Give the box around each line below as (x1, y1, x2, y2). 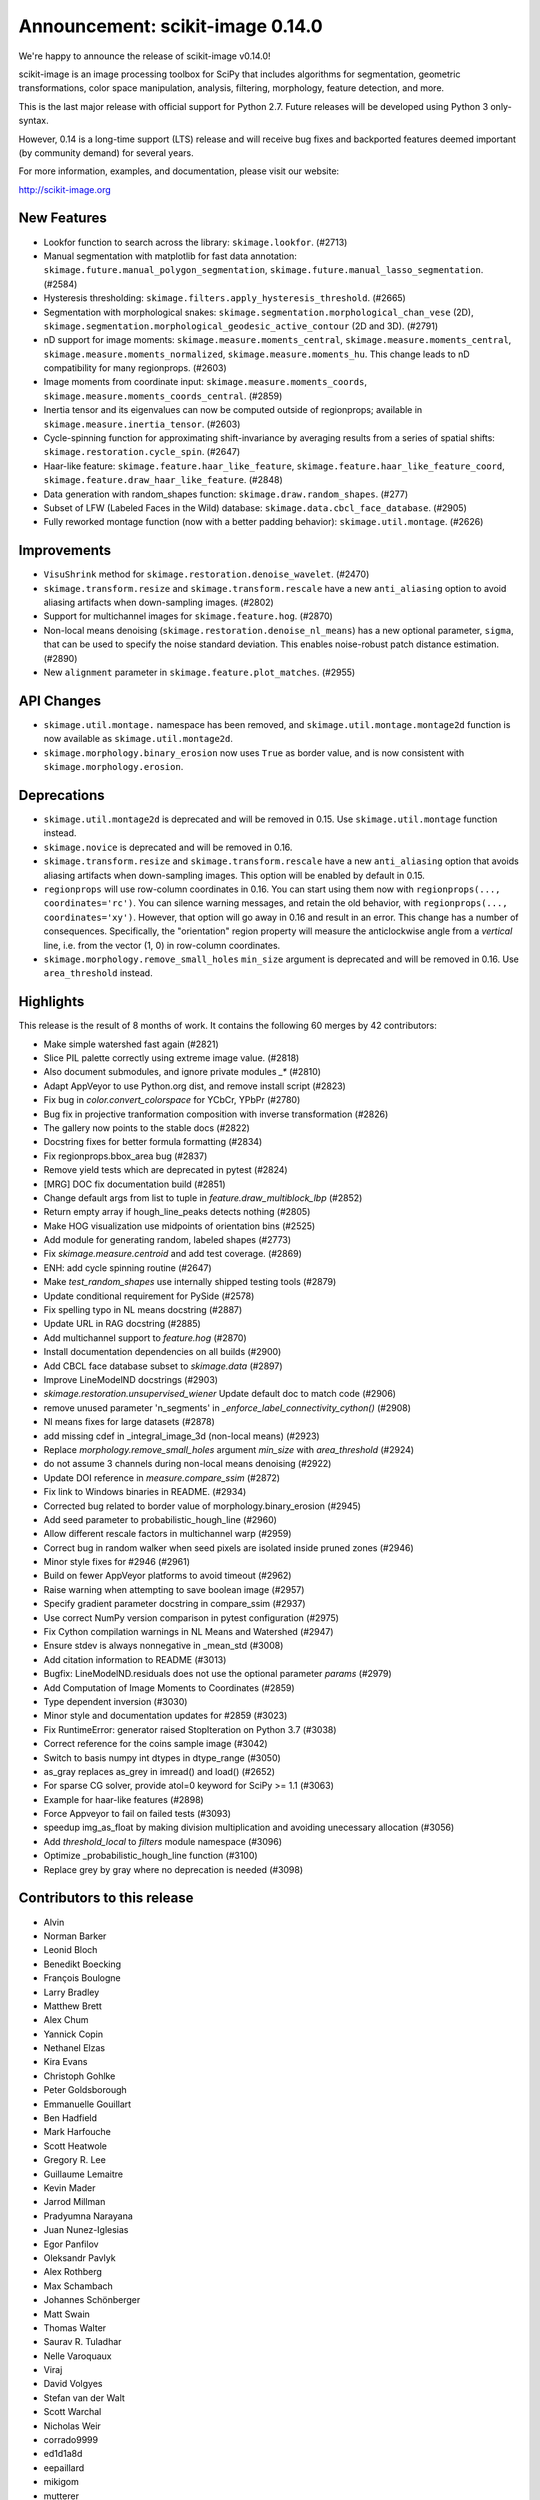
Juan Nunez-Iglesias (43, 2224, 129, 2236)
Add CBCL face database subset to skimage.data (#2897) (43, 1360, 283, 1372)
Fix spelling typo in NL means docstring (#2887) (43, 1304, 243, 1316)
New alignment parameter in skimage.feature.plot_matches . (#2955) (43, 666, 356, 679)
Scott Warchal (43, 2406, 102, 2418)
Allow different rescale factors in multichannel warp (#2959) (43, 1528, 292, 1540)
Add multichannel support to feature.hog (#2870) (43, 1331, 247, 1344)
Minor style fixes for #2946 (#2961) (43, 1556, 190, 1568)
